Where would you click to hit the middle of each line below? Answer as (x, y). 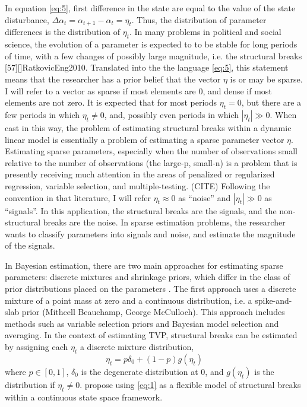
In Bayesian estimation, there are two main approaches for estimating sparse (144, 265)
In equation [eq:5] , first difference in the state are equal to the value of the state (150, 8)
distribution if (30, 384)
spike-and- (273, 300)
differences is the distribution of (62, 32)
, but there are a (271, 102)
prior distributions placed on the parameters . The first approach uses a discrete (151, 289)
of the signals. (30, 245)
